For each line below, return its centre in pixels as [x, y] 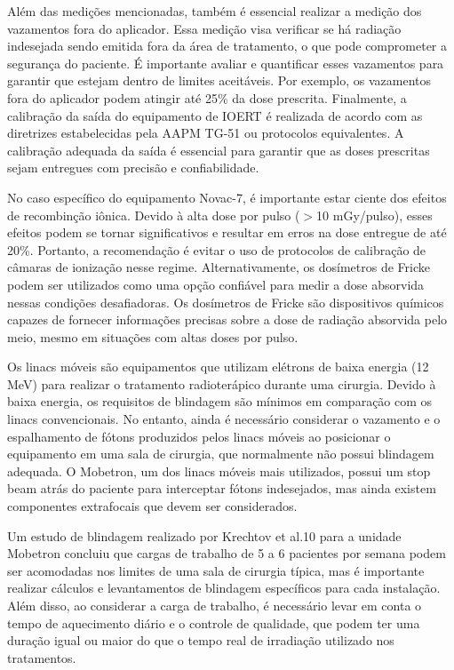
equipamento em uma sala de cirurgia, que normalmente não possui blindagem [221, 454]
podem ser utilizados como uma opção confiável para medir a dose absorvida [216, 284]
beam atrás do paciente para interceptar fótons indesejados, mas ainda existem [222, 488]
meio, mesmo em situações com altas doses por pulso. [153, 336]
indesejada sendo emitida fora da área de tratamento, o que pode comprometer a [227, 46]
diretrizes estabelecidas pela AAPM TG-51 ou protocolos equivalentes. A [206, 133]
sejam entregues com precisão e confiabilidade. [133, 167]
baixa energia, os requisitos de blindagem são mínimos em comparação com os [220, 401]
